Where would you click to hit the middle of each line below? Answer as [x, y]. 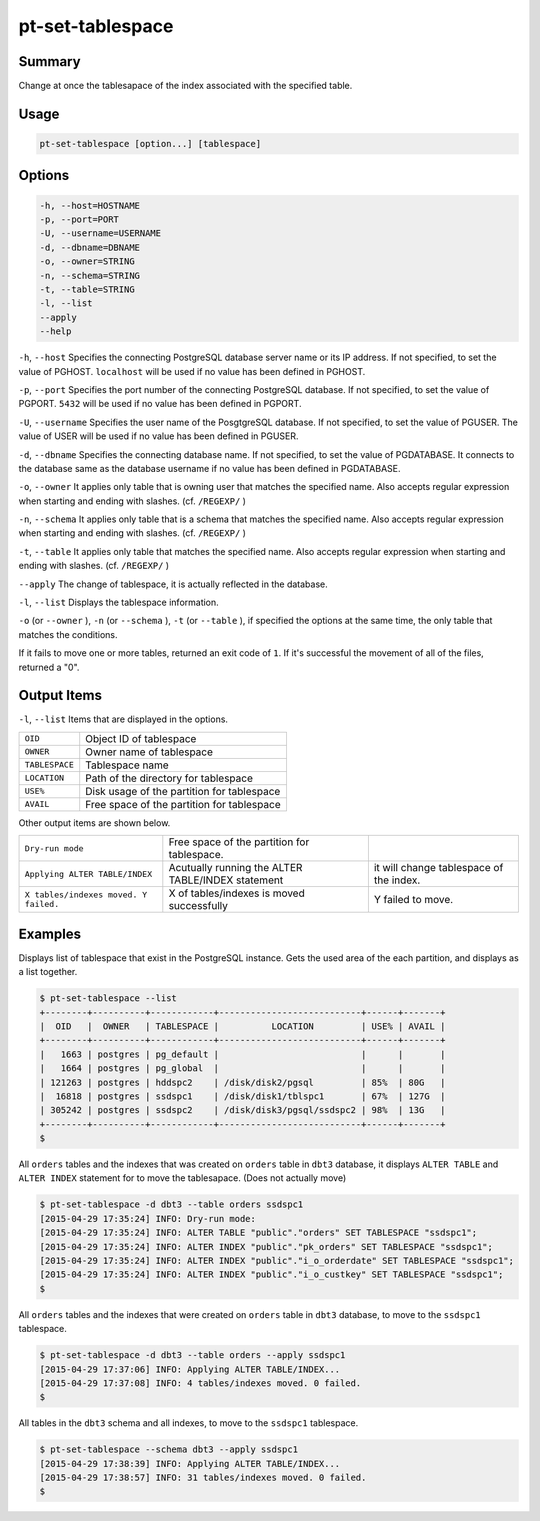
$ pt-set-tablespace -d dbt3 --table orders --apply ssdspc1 [192, 1355]
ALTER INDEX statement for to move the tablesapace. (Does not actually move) [182, 1178]
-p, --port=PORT [79, 219]
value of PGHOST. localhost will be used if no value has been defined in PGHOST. [192, 371]
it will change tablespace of [438, 868]
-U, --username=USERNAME [100, 233]
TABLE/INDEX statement [226, 880]
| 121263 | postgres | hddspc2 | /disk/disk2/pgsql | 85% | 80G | [242, 1082]
